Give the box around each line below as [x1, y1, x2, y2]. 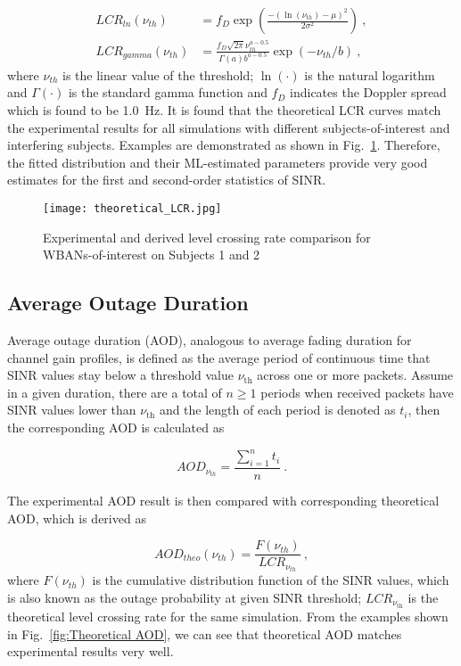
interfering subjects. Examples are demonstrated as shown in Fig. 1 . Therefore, [7, 136, 440, 154]
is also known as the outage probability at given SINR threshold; [7, 588, 362, 606]
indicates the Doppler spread [290, 83, 447, 102]
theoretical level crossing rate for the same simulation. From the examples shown [7, 607, 449, 625]
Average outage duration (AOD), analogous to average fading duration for [7, 331, 412, 349]
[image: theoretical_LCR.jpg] [43, 202, 222, 216]
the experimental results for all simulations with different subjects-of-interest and [7, 118, 450, 136]
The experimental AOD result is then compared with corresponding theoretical [7, 490, 440, 509]
